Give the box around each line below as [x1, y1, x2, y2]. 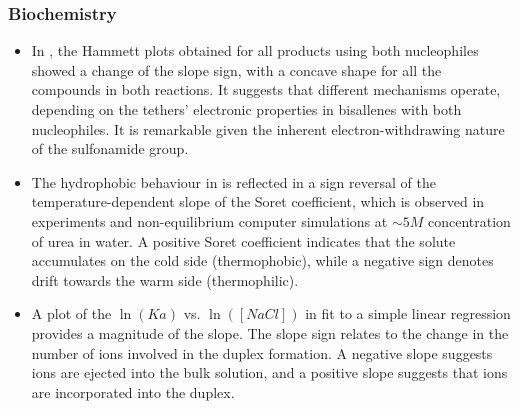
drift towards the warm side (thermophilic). [31, 269, 299, 290]
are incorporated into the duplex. [31, 381, 235, 402]
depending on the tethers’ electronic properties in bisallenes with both [31, 99, 462, 119]
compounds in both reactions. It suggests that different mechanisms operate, [31, 79, 501, 100]
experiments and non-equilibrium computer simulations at [31, 210, 388, 231]
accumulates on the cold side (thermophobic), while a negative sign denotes [31, 250, 494, 271]
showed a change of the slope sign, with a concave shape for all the [31, 59, 442, 80]
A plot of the [31, 303, 112, 324]
